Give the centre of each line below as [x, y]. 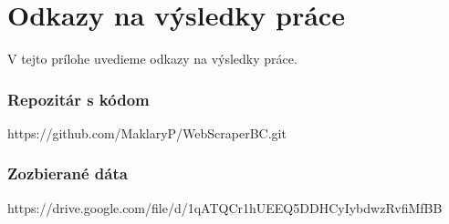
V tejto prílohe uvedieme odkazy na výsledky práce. [152, 59]
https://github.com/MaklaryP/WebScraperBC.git [147, 132]
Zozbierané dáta [68, 173]
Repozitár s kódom [78, 99]
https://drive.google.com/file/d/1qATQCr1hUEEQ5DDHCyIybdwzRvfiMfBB [225, 207]
